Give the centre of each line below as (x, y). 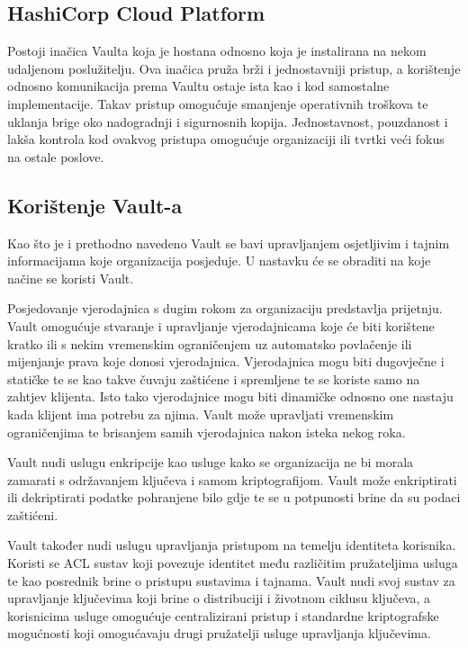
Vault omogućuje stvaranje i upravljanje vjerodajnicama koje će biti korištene (221, 325)
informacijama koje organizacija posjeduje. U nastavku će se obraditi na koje (219, 261)
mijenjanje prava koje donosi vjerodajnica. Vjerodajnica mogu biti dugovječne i (226, 361)
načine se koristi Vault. (71, 278)
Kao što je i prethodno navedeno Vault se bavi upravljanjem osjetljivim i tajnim (229, 243)
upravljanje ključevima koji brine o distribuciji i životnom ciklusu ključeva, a (219, 598)
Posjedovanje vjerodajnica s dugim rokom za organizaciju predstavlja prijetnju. (225, 308)
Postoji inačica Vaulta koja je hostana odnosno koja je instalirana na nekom (217, 51)
